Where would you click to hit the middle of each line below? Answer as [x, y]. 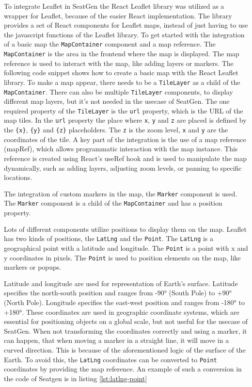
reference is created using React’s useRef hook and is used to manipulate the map [126, 158]
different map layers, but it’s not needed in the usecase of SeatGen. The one [117, 101]
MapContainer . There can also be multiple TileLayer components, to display [118, 91]
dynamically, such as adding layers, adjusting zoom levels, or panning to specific [123, 168]
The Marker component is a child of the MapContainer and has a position [113, 203]
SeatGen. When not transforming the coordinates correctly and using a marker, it [126, 331]
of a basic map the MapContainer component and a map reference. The [110, 44]
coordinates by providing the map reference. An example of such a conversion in [123, 369]
